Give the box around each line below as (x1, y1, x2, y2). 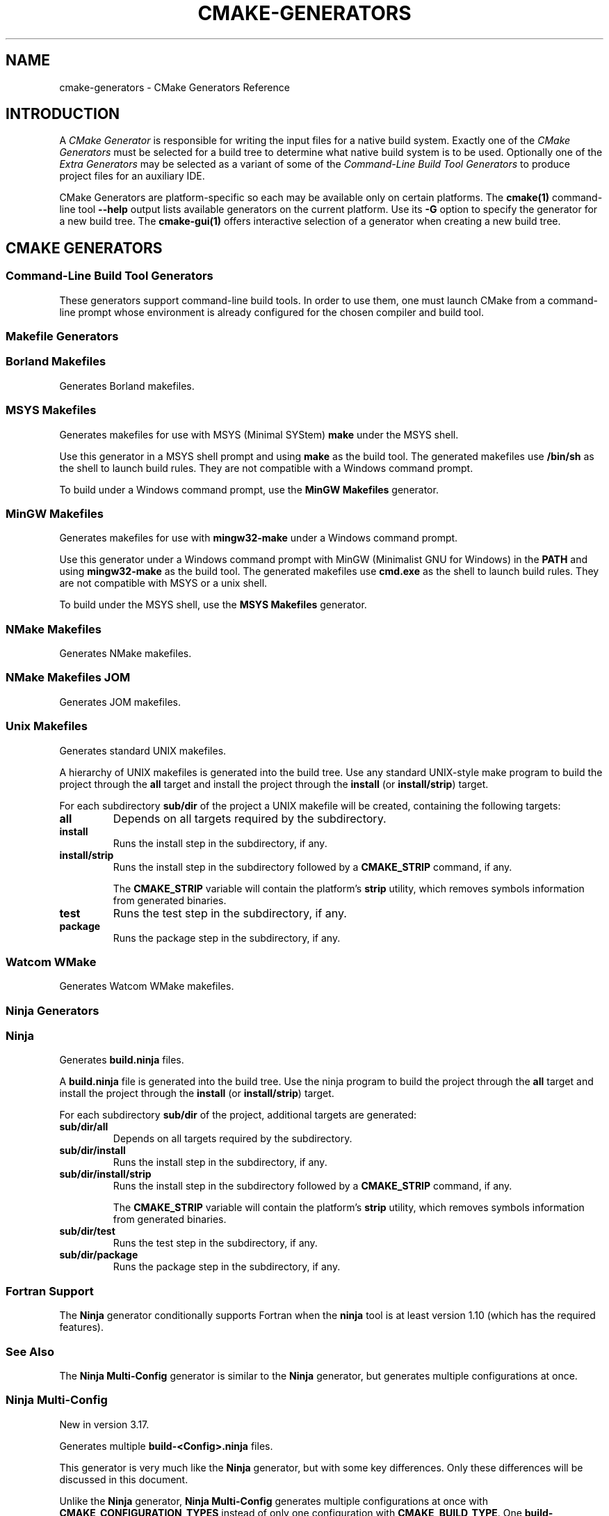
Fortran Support (6, 1284, 94, 1298)
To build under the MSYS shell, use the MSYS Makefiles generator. (59, 599, 367, 611)
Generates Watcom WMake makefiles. (59, 980, 234, 993)
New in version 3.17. (59, 1418, 149, 1430)
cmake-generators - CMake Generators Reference (59, 81, 290, 93)
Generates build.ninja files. (59, 1054, 184, 1066)
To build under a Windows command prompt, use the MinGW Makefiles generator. (59, 483, 439, 496)
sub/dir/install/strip (59, 1168, 152, 1181)
